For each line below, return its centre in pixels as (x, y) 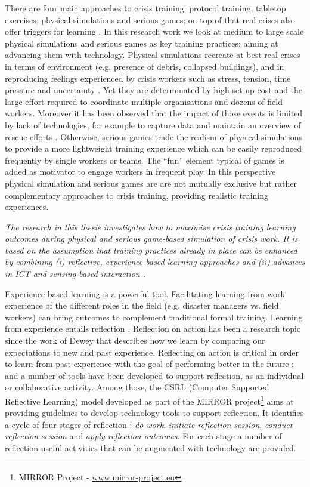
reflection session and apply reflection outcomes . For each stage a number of (143, 436)
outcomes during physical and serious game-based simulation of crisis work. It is (151, 238)
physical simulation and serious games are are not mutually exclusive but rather (151, 183)
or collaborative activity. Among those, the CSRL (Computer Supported (137, 387)
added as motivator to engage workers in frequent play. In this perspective (140, 172)
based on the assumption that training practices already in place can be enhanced (151, 250)
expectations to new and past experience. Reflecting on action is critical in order (152, 352)
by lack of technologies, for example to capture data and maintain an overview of (153, 124)
